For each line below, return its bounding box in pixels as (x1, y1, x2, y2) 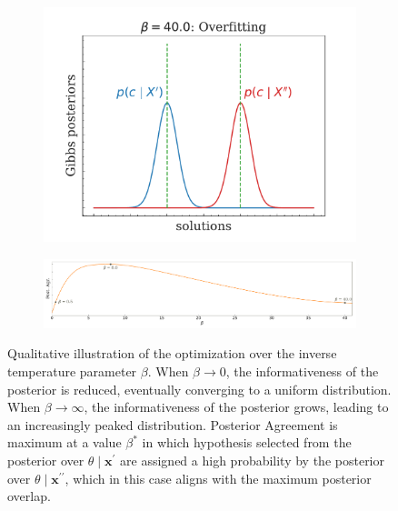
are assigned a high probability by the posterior (120, 451, 385, 469)
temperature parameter (7, 362, 137, 381)
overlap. (7, 486, 51, 506)
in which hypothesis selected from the (142, 433, 352, 452)
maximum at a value (7, 433, 122, 452)
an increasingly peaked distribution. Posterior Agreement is (7, 415, 338, 434)
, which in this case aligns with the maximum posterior (65, 468, 372, 487)
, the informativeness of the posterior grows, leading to (84, 397, 389, 416)
